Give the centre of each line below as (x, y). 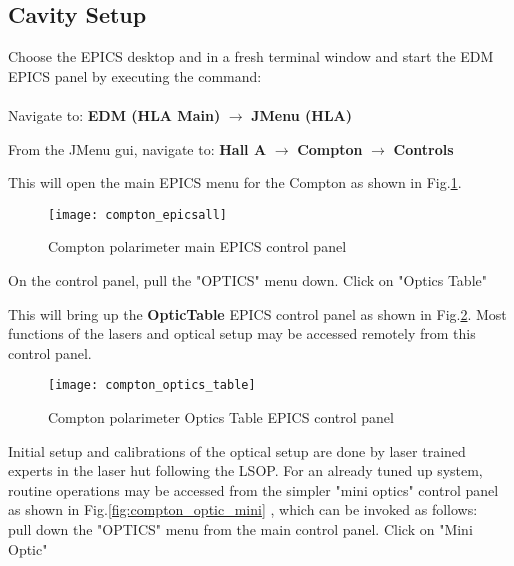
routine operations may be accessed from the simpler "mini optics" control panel (253, 489)
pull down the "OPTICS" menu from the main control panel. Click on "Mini (240, 529)
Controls (423, 148)
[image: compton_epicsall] (137, 214)
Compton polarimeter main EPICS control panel (197, 246)
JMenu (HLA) (302, 114)
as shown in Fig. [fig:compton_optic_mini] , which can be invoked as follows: (243, 509)
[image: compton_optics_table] (152, 385)
